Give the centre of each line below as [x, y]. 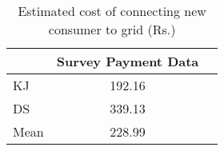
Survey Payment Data [128, 61]
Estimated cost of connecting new [112, 11]
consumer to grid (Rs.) [112, 29]
